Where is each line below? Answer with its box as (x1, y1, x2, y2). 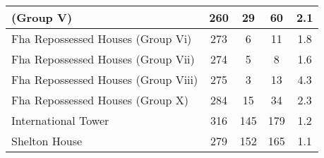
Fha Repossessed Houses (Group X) (11, 92, 188, 108)
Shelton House (11, 133, 83, 149)
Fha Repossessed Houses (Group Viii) (11, 71, 198, 87)
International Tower (11, 112, 109, 128)
